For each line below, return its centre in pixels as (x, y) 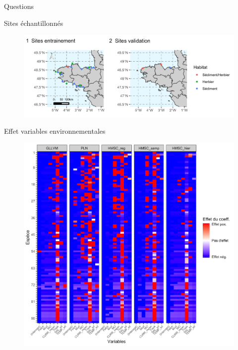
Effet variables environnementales (55, 131)
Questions (19, 6)
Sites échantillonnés (34, 23)
